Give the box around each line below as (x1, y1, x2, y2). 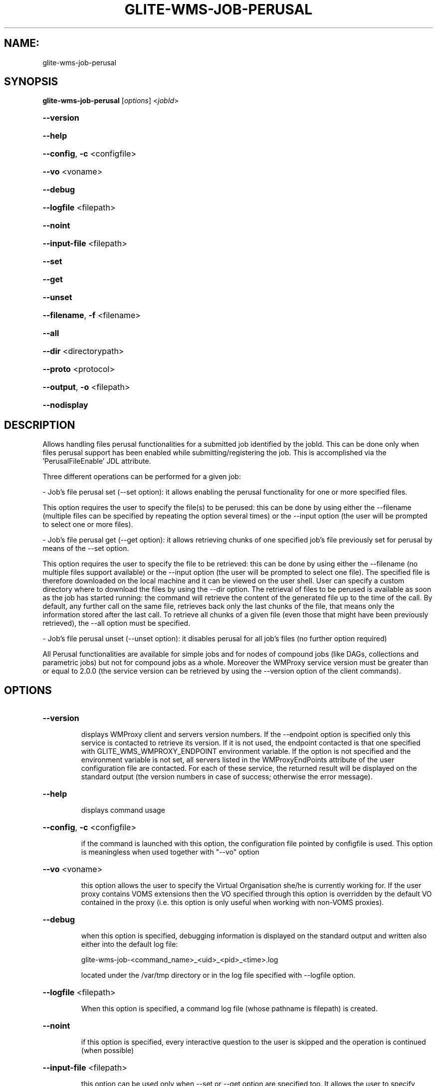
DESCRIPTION (4, 418, 75, 431)
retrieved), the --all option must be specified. (42, 619, 191, 628)
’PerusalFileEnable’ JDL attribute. (42, 457, 151, 466)
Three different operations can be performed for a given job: (42, 472, 241, 481)
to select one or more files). (42, 520, 133, 529)
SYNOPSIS (4, 75, 58, 88)
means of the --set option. (42, 544, 129, 553)
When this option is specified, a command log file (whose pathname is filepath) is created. (81, 1004, 378, 1013)
